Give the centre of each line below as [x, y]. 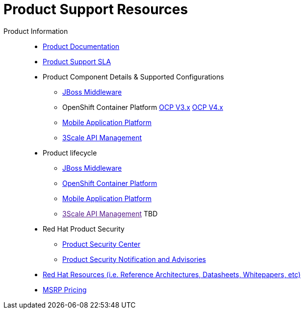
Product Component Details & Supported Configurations [133, 77]
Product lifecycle [70, 153]
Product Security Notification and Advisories [134, 259]
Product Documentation [81, 46]
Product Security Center [102, 244]
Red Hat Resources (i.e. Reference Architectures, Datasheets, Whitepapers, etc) [172, 274]
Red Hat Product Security [84, 229]
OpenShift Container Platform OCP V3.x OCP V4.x [143, 107]
